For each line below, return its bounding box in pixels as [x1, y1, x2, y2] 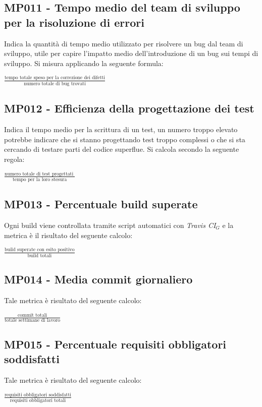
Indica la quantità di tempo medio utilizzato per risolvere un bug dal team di [4, 38, 243, 48]
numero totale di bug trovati [24, 81, 86, 86]
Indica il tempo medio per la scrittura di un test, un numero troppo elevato [4, 124, 238, 135]
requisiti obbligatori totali [10, 398, 66, 403]
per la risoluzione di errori [4, 14, 144, 30]
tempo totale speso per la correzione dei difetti [5, 75, 106, 81]
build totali [27, 253, 52, 258]
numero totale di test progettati [5, 171, 74, 177]
